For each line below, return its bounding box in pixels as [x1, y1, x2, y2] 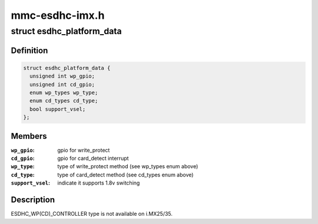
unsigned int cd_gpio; [29, 81, 95, 88]
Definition [11, 45, 48, 55]
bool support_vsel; [29, 106, 86, 112]
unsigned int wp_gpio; [29, 73, 95, 79]
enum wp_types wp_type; [29, 89, 98, 96]
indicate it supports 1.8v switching [57, 179, 140, 186]
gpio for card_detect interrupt [57, 155, 129, 162]
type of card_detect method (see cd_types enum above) [57, 171, 194, 178]
